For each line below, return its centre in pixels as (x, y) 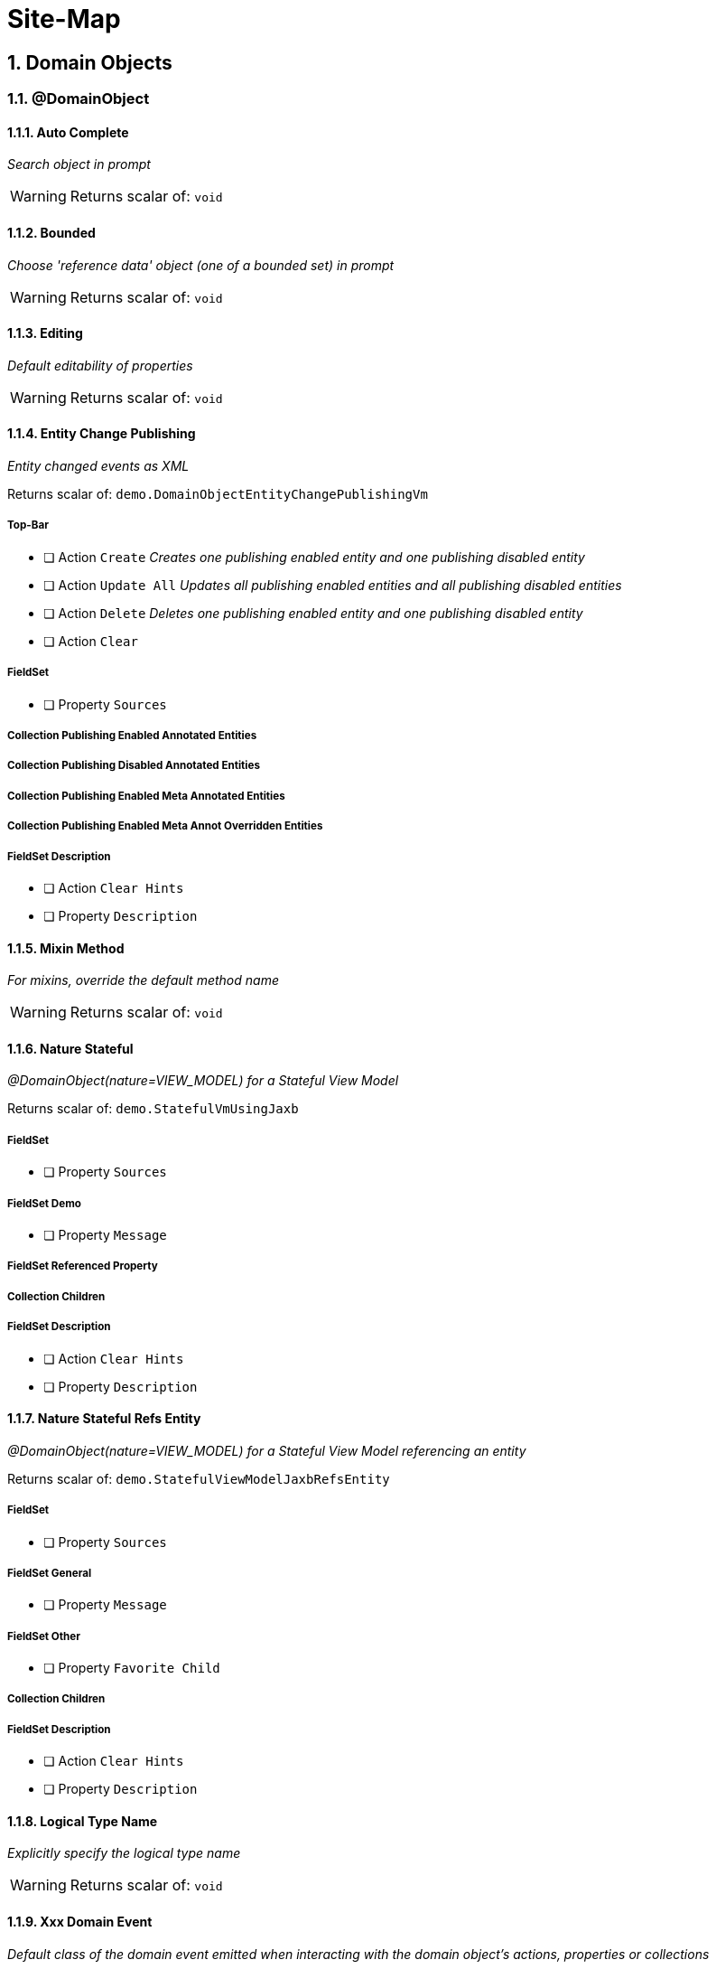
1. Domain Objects (90, 62)
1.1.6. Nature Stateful (70, 1048)
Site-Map (64, 19)
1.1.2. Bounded (51, 233)
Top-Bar (28, 525)
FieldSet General (50, 1573)
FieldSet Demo (44, 1203)
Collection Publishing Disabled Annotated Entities (134, 766)
